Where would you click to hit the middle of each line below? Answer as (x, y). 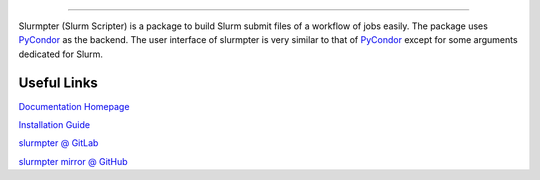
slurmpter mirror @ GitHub (73, 161)
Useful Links (58, 82)
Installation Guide (54, 125)
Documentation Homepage (74, 106)
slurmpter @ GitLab (58, 143)
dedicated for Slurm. (61, 54)
